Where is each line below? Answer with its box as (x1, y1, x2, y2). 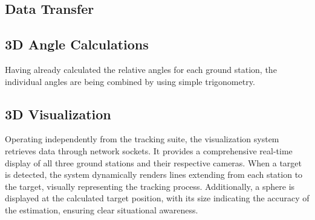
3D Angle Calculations (5, 35, 149, 54)
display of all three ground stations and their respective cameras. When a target (5, 156, 302, 169)
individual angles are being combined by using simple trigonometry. (5, 75, 255, 87)
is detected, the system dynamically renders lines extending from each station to (5, 168, 303, 181)
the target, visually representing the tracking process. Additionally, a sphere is (5, 180, 295, 192)
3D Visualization (5, 104, 111, 123)
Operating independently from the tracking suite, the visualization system (5, 133, 279, 145)
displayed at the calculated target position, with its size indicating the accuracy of (5, 192, 310, 204)
